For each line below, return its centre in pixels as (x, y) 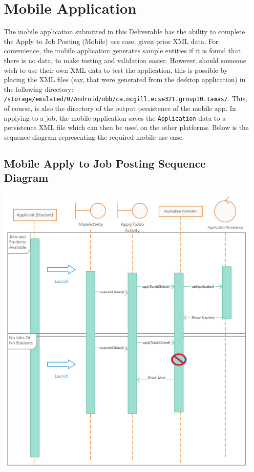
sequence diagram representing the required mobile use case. (94, 137)
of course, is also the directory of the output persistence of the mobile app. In (120, 108)
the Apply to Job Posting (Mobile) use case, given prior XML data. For (111, 41)
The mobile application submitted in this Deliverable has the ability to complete (125, 32)
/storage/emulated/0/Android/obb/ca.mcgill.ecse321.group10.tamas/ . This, (126, 98)
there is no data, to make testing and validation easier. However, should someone (125, 60)
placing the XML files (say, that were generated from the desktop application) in (125, 79)
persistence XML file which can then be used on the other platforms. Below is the (126, 127)
